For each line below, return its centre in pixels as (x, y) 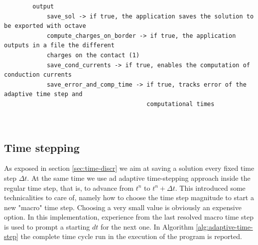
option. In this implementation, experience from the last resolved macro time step (129, 217)
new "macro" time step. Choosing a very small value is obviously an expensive (123, 207)
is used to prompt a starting (47, 226)
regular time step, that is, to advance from (69, 187)
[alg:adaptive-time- (224, 226)
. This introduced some (210, 187)
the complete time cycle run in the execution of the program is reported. (131, 236)
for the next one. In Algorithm (147, 226)
